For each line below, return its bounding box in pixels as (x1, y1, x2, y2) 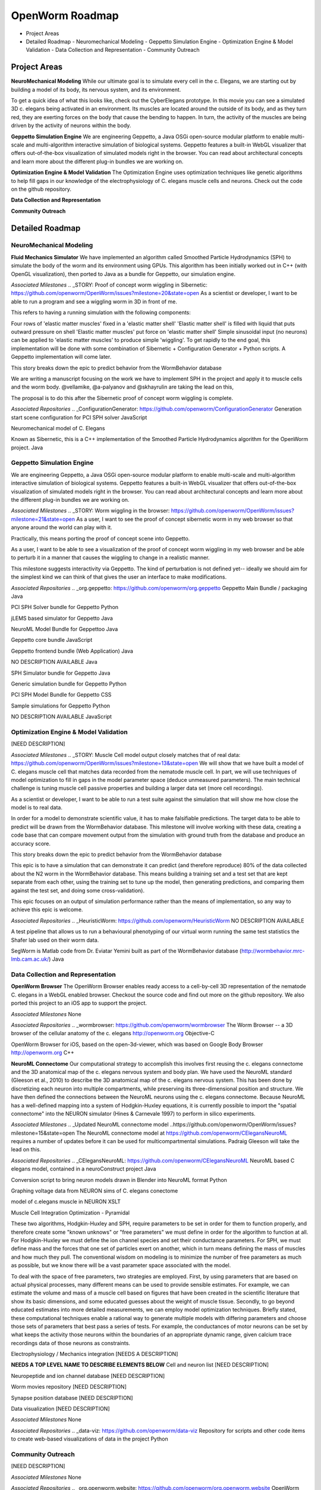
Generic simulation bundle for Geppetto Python (11, 680, 127, 688)
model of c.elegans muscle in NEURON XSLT (11, 1198, 121, 1205)
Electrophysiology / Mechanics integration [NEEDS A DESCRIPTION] (11, 1351, 178, 1358)
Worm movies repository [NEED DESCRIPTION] (11, 1383, 127, 1390)
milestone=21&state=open (11, 516, 75, 523)
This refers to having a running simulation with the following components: (11, 309, 191, 316)
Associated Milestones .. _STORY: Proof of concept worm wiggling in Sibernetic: (11, 281, 207, 288)
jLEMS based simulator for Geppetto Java (11, 614, 113, 622)
